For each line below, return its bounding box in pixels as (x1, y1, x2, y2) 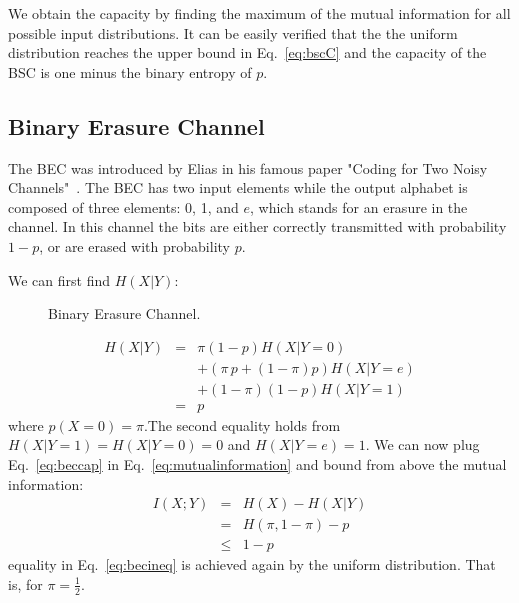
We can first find (8, 269, 111, 290)
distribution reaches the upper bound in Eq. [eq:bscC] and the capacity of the (8, 42, 487, 63)
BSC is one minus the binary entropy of (8, 61, 252, 82)
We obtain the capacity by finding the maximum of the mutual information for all (8, 3, 511, 23)
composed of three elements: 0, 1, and (8, 196, 239, 217)
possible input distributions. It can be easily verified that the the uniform (8, 22, 458, 43)
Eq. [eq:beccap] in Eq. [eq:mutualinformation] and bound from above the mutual (8, 454, 507, 475)
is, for (8, 573, 43, 594)
